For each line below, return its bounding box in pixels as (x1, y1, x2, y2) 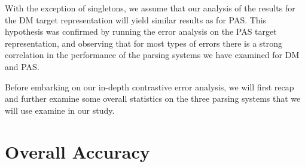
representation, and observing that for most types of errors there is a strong (5, 37, 283, 49)
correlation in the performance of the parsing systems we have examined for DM (5, 48, 300, 61)
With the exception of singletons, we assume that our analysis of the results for (5, 2, 295, 14)
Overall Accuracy (5, 139, 150, 163)
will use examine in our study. (5, 104, 115, 116)
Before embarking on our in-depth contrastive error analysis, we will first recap (5, 80, 294, 93)
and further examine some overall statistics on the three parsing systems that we (5, 92, 301, 105)
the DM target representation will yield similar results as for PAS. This (5, 13, 267, 26)
